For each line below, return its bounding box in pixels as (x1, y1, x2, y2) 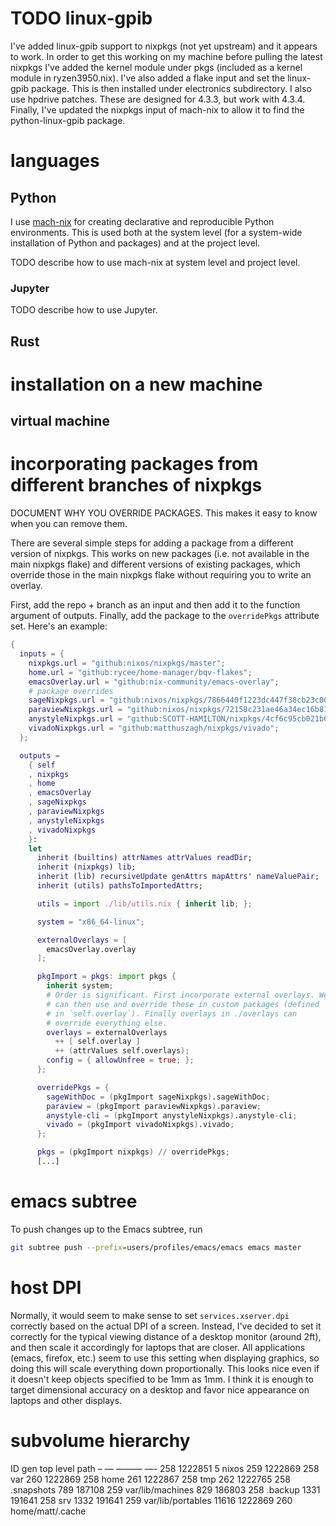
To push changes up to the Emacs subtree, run (10, 1223, 203, 1235)
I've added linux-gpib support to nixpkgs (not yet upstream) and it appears (10, 40, 318, 52)
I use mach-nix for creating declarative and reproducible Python (10, 215, 275, 227)
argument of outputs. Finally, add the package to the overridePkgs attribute (10, 610, 320, 622)
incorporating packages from (10, 453, 259, 476)
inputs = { (19, 649, 65, 659)
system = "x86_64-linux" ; (36, 917, 145, 927)
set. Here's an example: (10, 620, 108, 632)
